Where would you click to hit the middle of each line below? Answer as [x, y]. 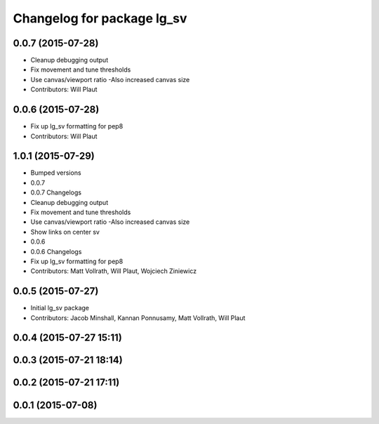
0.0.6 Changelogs [56, 251]
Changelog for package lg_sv [100, 18]
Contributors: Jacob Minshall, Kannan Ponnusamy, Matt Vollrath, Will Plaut [138, 318]
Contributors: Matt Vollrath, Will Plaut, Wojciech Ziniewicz [113, 271]
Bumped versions [56, 173]
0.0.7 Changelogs [56, 192]
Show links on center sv [65, 232]
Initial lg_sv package [60, 308]
